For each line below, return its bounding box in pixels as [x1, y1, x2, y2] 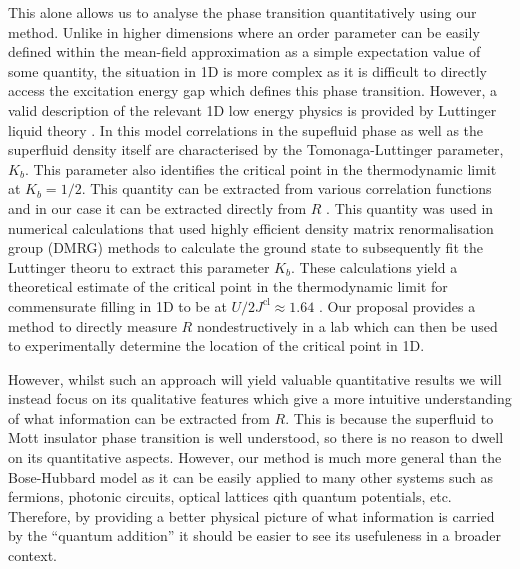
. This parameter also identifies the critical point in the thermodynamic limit [24, 158, 497, 179]
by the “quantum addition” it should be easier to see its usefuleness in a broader [8, 525, 501, 546]
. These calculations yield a [290, 256, 458, 277]
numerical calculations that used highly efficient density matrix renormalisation [8, 217, 494, 238]
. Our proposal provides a [318, 295, 476, 316]
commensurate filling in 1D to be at [8, 295, 227, 316]
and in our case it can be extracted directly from [8, 197, 307, 218]
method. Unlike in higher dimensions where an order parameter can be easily [8, 21, 480, 42]
